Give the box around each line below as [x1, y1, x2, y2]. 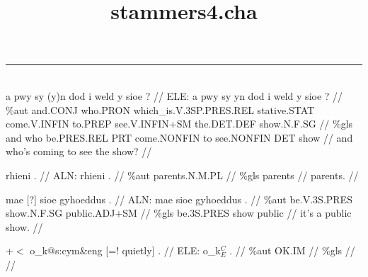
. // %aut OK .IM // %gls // [229, 243, 355, 258]
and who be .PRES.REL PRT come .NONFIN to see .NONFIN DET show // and [6, 130, 353, 145]
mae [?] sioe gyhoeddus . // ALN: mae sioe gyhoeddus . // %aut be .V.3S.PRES [6, 191, 352, 206]
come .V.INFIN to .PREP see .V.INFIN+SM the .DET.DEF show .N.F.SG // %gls [6, 116, 353, 131]
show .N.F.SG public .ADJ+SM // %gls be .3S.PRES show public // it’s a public [6, 205, 352, 220]
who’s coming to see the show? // [6, 144, 152, 159]
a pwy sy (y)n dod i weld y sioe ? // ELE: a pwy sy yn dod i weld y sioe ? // [6, 88, 343, 103]
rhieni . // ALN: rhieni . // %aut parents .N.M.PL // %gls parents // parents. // [6, 167, 359, 182]
